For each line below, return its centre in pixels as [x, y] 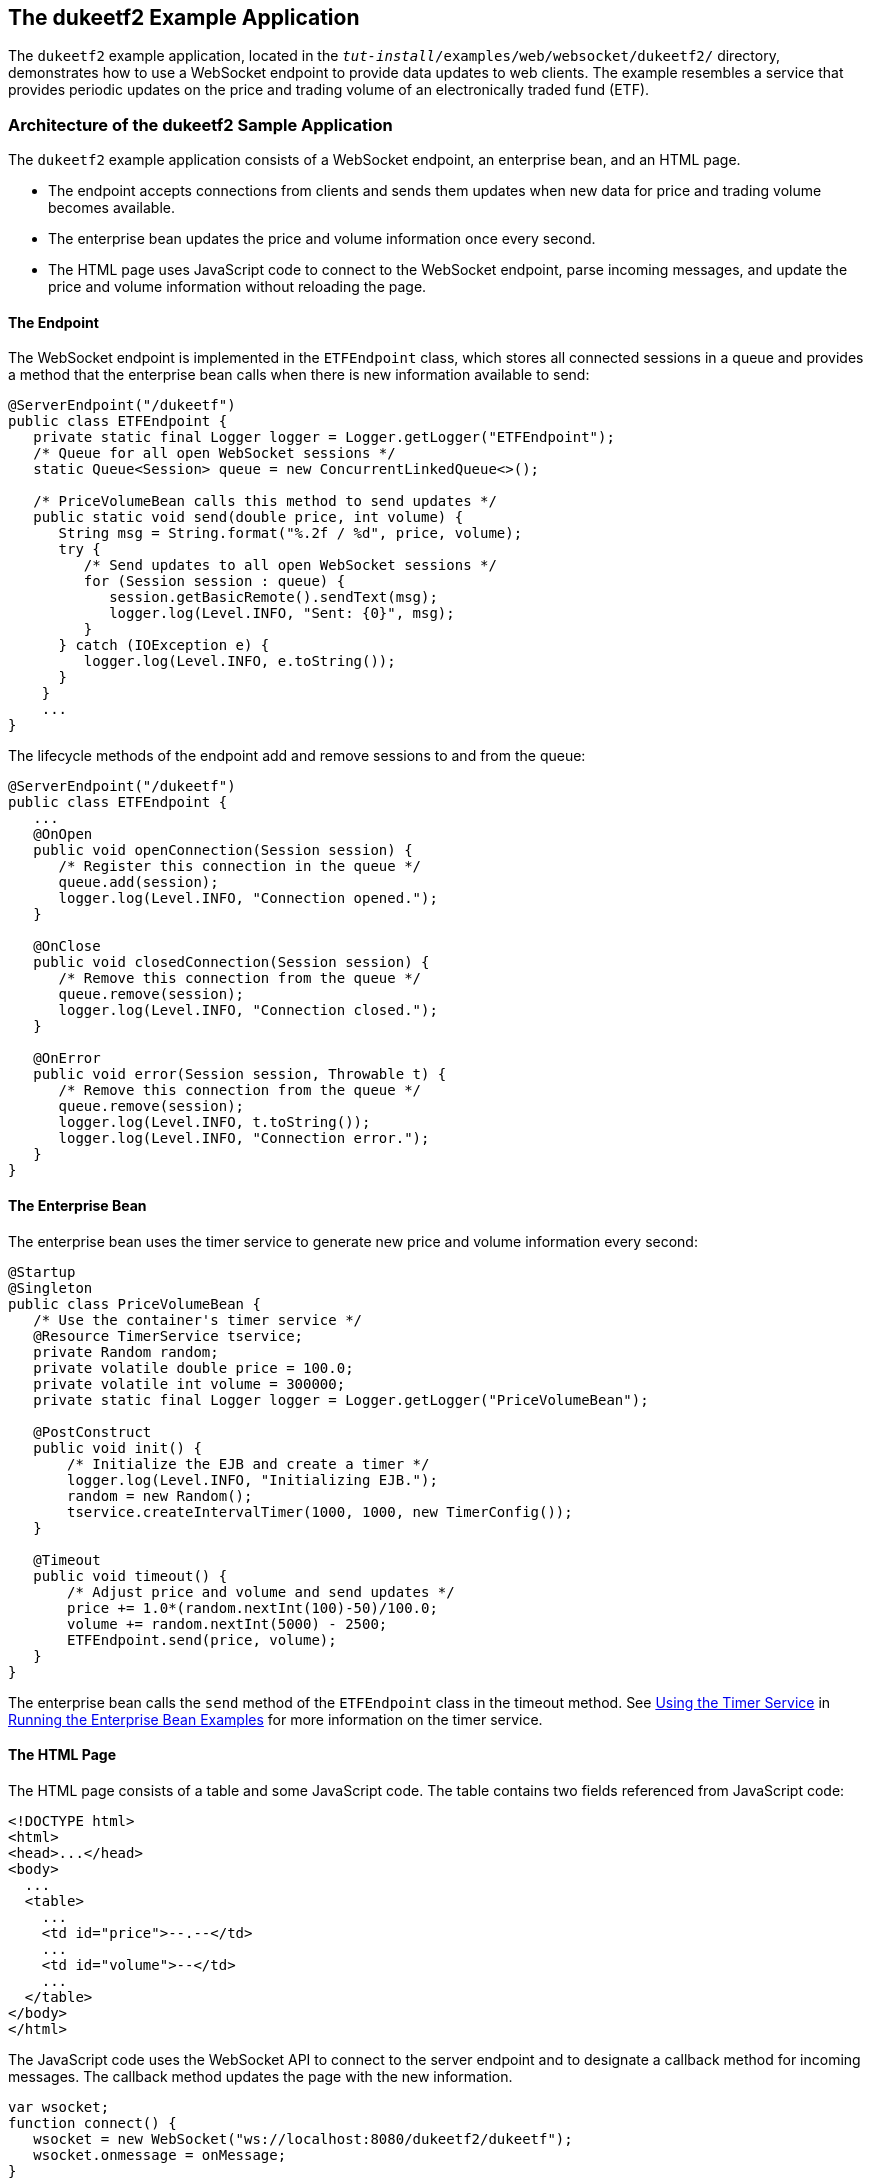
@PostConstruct [92, 1431]
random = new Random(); [160, 1495]
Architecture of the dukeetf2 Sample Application [200, 124]
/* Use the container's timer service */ [198, 1319]
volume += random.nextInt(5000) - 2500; [227, 1623]
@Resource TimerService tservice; [168, 1335]
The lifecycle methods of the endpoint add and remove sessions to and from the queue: [297, 756]
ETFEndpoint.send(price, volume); [202, 1639]
